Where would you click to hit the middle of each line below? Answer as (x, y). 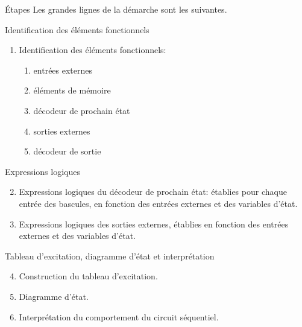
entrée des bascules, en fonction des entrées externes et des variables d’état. (158, 203)
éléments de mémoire (72, 90)
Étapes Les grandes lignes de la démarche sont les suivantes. (116, 9)
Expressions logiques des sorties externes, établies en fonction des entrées (154, 224)
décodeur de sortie (67, 151)
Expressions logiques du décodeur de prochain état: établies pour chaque (153, 192)
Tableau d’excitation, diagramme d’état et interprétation (110, 256)
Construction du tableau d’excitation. (88, 276)
